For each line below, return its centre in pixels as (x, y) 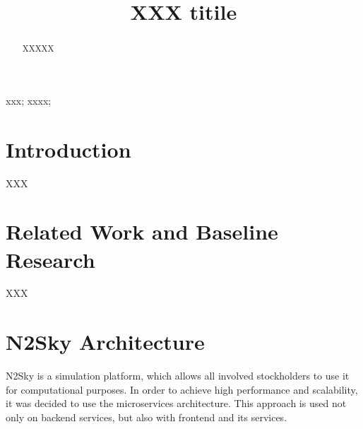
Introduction (69, 149)
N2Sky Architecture (105, 342)
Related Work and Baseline (142, 231)
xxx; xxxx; (29, 100)
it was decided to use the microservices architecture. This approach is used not (176, 403)
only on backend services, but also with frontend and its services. (147, 417)
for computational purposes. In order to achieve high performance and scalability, (182, 389)
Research (50, 259)
